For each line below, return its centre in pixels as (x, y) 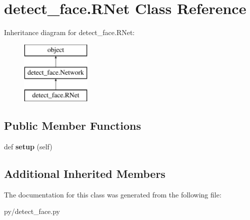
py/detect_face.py (32, 211)
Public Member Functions (72, 126)
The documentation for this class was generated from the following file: (113, 194)
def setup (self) (28, 146)
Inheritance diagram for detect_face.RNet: (69, 32)
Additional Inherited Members (85, 173)
